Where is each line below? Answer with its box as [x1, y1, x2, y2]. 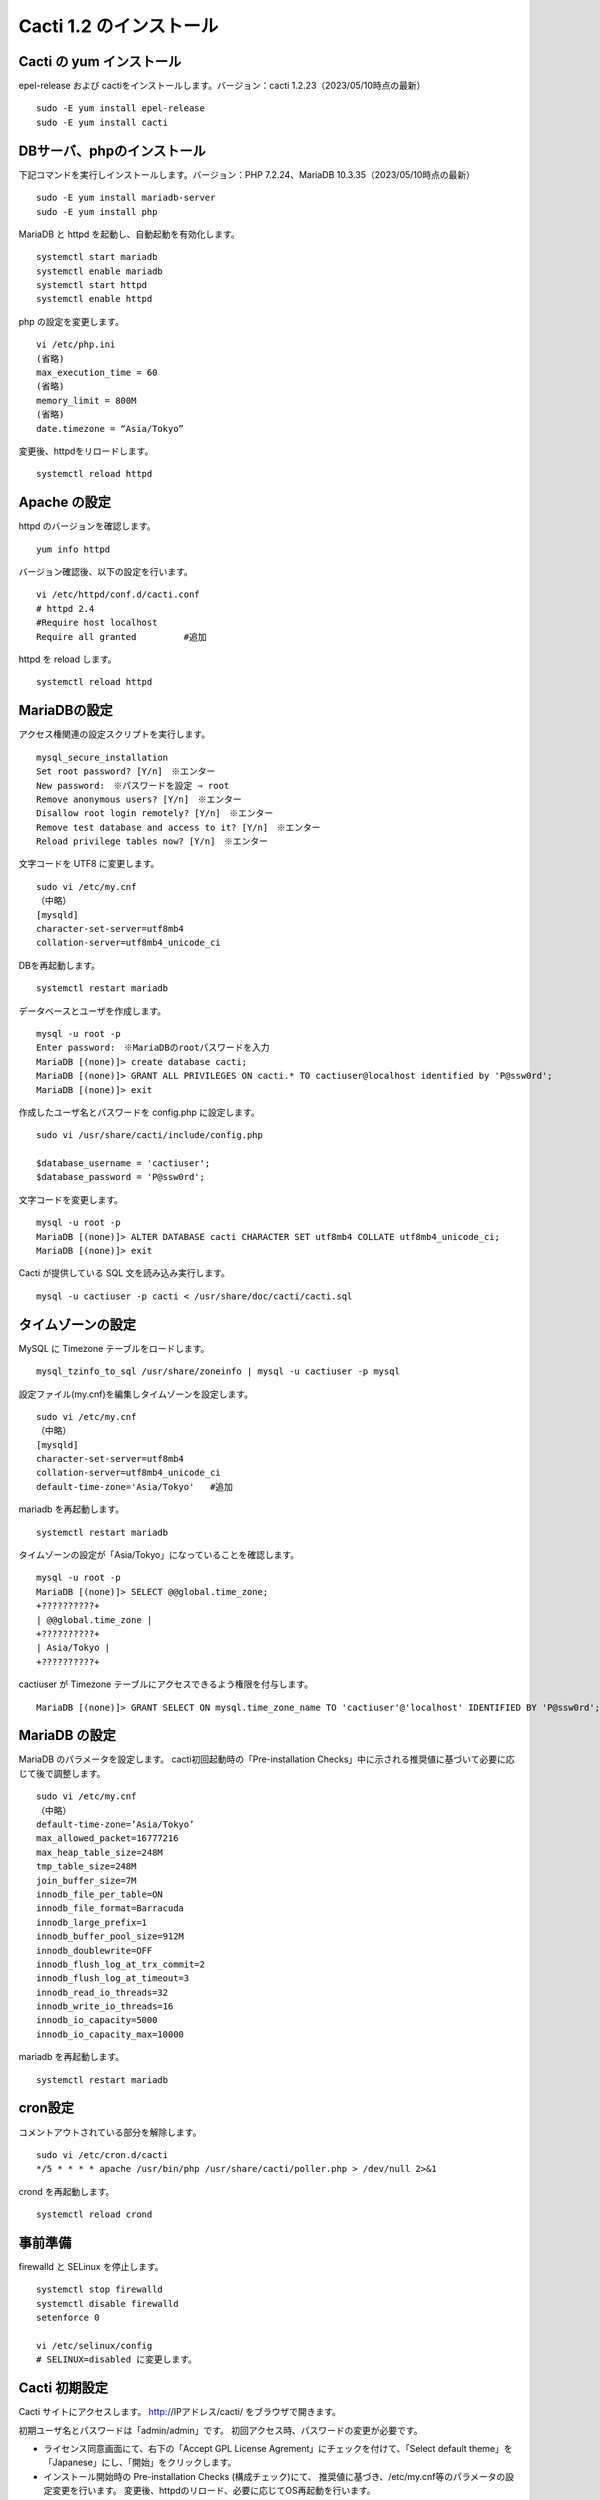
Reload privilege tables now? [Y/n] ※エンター [36, 836, 269, 847]
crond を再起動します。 [18, 2185, 115, 2197]
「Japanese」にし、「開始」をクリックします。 [43, 2456, 237, 2469]
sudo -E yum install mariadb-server [36, 192, 216, 204]
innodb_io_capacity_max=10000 [36, 2028, 185, 2040]
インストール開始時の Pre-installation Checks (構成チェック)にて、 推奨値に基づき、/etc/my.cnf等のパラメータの [43, 2470, 506, 2482]
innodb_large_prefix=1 [36, 1916, 148, 1928]
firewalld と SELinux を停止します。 [18, 2261, 164, 2273]
